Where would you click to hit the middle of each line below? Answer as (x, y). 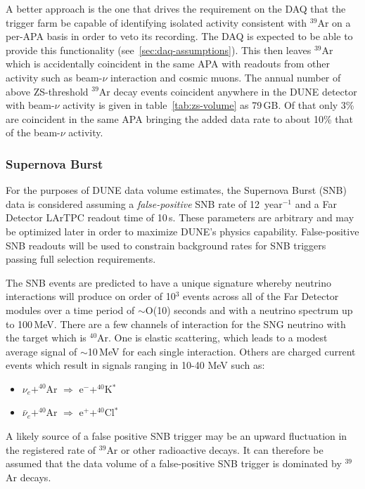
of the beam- (33, 132)
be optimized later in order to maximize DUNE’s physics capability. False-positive (182, 231)
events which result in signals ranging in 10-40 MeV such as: (135, 365)
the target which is (46, 338)
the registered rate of (51, 449)
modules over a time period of (70, 309)
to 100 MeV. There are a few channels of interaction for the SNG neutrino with (176, 324)
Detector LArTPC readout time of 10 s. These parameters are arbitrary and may (180, 217)
